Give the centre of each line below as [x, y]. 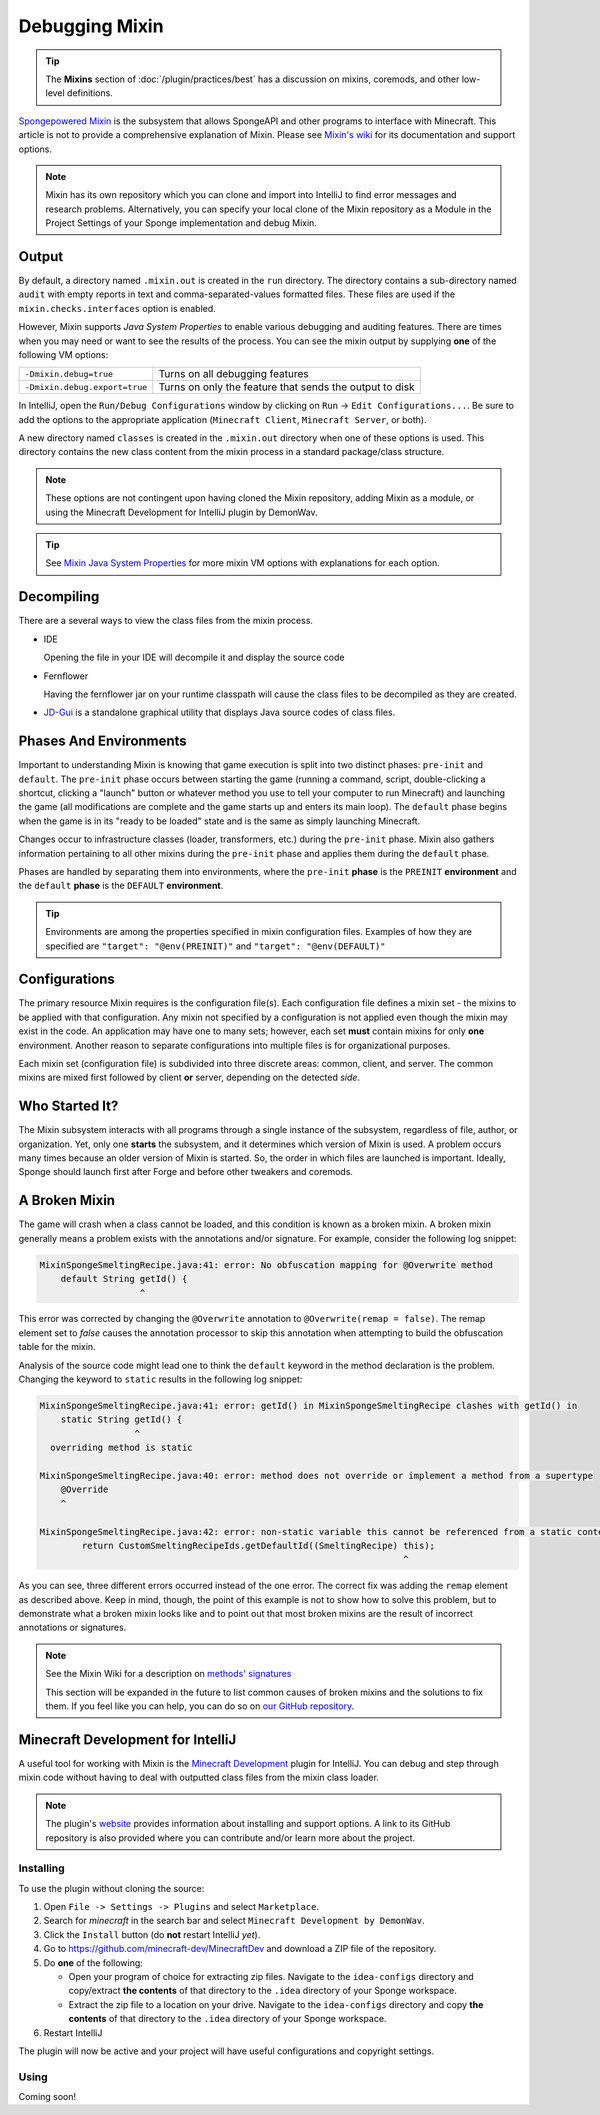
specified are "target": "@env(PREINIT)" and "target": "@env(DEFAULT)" [215, 946]
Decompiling [59, 596]
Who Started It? [68, 1106]
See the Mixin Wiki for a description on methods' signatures [168, 1674]
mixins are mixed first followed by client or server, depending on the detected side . [189, 1077]
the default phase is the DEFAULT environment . [121, 886]
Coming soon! [47, 2097]
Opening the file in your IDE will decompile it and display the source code [194, 657]
